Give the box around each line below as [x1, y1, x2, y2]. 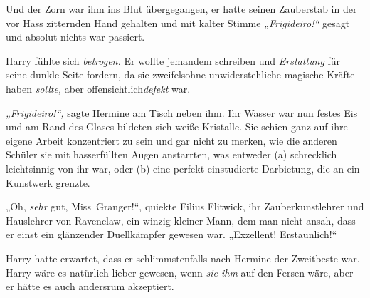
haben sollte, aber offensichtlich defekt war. [6, 81, 191, 96]
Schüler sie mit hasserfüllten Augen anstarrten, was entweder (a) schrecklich [6, 147, 337, 162]
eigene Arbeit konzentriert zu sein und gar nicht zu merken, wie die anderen [6, 133, 337, 148]
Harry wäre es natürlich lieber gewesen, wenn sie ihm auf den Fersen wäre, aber [6, 264, 354, 279]
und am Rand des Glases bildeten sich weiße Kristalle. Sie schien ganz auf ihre [6, 119, 348, 134]
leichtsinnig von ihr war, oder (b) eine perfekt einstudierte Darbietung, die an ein [6, 160, 360, 175]
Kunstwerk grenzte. [6, 175, 90, 190]
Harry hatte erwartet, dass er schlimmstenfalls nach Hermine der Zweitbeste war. [6, 250, 360, 265]
